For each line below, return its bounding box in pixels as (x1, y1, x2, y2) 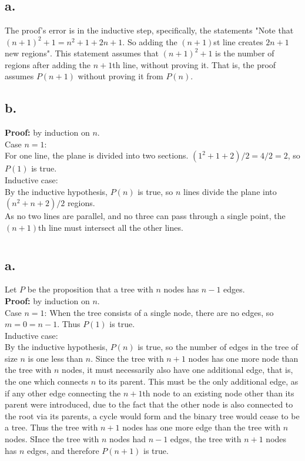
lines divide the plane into (183, 185, 277, 197)
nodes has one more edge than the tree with (122, 421, 281, 433)
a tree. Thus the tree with (5, 421, 98, 433)
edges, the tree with (170, 433, 242, 445)
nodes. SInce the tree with (5, 433, 99, 445)
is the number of (215, 47, 274, 59)
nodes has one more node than (188, 352, 299, 364)
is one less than (28, 352, 83, 364)
